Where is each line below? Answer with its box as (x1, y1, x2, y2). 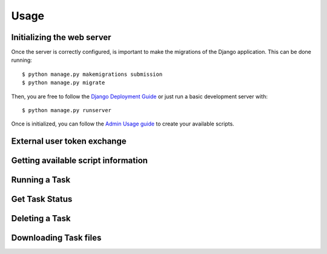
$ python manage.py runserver (22, 107, 112, 114)
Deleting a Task (11, 213, 71, 224)
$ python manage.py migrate (22, 79, 105, 86)
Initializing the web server (11, 32, 111, 42)
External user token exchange (11, 136, 127, 147)
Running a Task (11, 175, 71, 185)
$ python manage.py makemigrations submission (22, 70, 163, 78)
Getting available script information (11, 155, 148, 166)
